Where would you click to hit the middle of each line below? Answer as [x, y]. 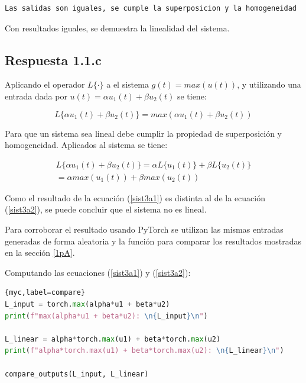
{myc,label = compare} [45, 293]
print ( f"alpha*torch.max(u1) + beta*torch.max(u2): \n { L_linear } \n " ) [144, 351]
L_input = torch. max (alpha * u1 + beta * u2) [87, 304]
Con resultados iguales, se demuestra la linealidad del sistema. [117, 28]
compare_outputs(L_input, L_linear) [77, 374]
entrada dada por [36, 96]
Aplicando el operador [45, 84]
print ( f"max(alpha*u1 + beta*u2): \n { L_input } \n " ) [106, 316]
